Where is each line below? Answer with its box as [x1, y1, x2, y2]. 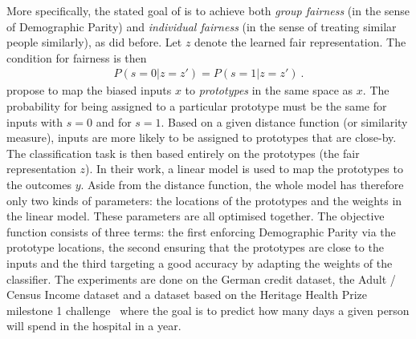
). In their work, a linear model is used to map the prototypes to [85, 160, 403, 177]
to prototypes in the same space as [185, 82, 353, 99]
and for [96, 113, 132, 130]
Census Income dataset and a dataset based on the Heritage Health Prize [6, 286, 367, 303]
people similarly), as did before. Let [6, 34, 182, 50]
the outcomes [6, 176, 71, 192]
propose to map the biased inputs [6, 82, 172, 99]
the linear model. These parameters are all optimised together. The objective [6, 208, 385, 224]
